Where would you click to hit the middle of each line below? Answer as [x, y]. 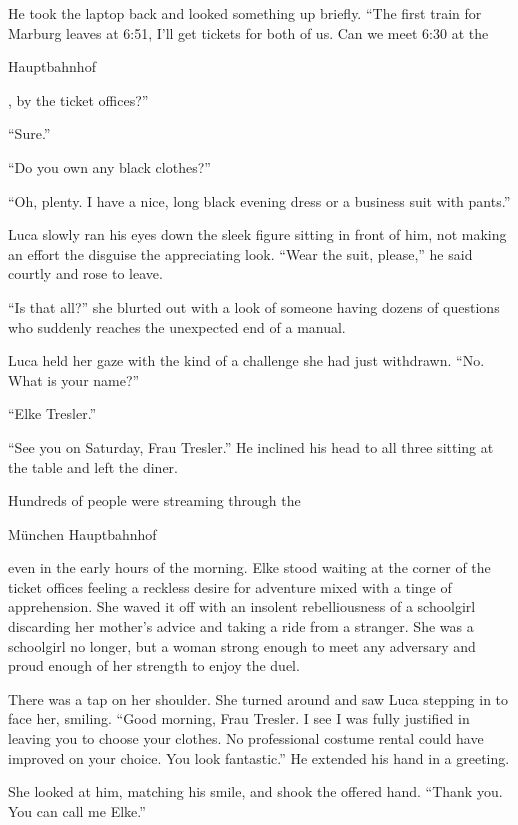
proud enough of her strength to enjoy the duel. [154, 665]
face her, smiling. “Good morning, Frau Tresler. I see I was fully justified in [239, 718]
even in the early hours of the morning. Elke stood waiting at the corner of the [249, 567]
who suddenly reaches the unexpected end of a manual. [177, 326]
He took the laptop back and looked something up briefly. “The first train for [245, 13]
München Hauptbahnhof [82, 533]
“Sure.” [29, 133]
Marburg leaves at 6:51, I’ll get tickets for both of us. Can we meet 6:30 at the [248, 32]
